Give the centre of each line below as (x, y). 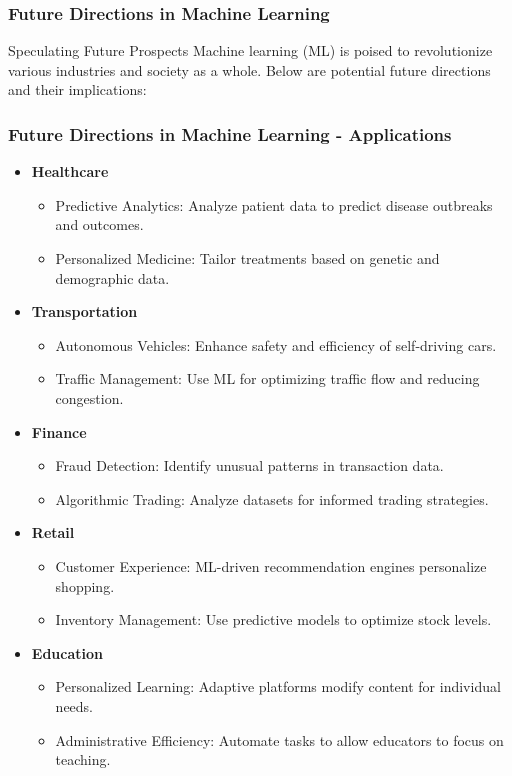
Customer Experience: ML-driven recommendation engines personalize (271, 565)
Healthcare (70, 171)
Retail (53, 532)
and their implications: (77, 89)
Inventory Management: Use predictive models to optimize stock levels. (273, 619)
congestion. (89, 397)
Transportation (84, 311)
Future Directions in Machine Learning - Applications (230, 133)
